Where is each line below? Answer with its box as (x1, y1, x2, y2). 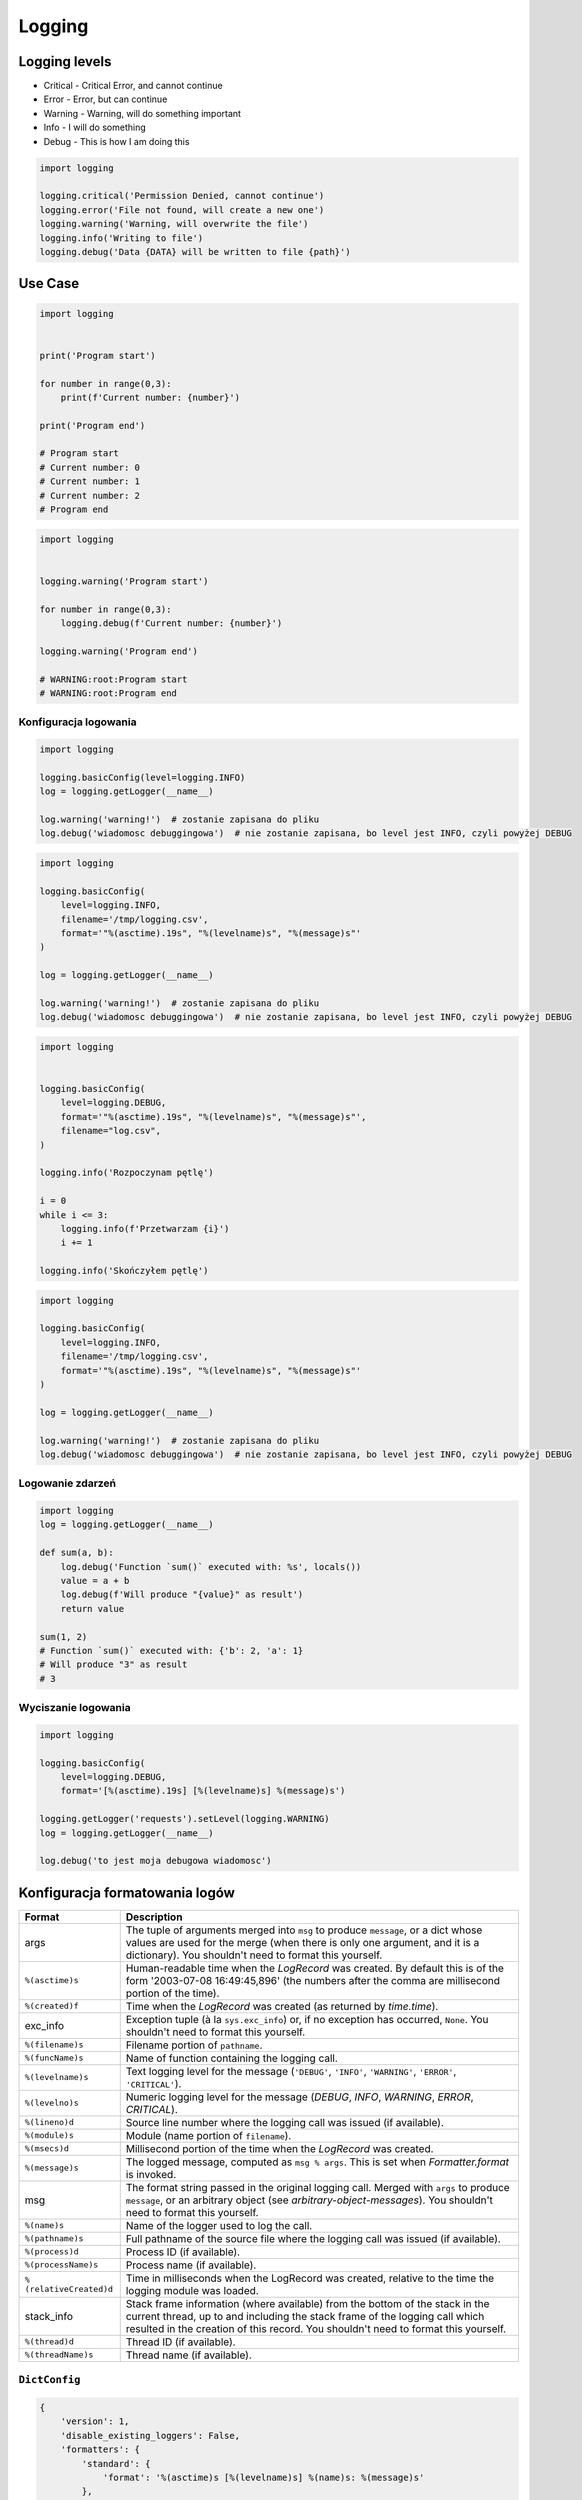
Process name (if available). (125, 2258, 257, 2272)
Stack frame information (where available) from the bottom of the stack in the (125, 2296, 490, 2310)
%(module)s (24, 2130, 75, 2141)
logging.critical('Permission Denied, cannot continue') (39, 190, 325, 202)
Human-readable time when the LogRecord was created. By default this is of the (125, 1961, 505, 1975)
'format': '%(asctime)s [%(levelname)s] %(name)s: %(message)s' (102, 2472, 425, 2484)
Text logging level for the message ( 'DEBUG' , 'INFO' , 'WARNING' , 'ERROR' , (125, 2064, 457, 2078)
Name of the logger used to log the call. (125, 2218, 313, 2232)
